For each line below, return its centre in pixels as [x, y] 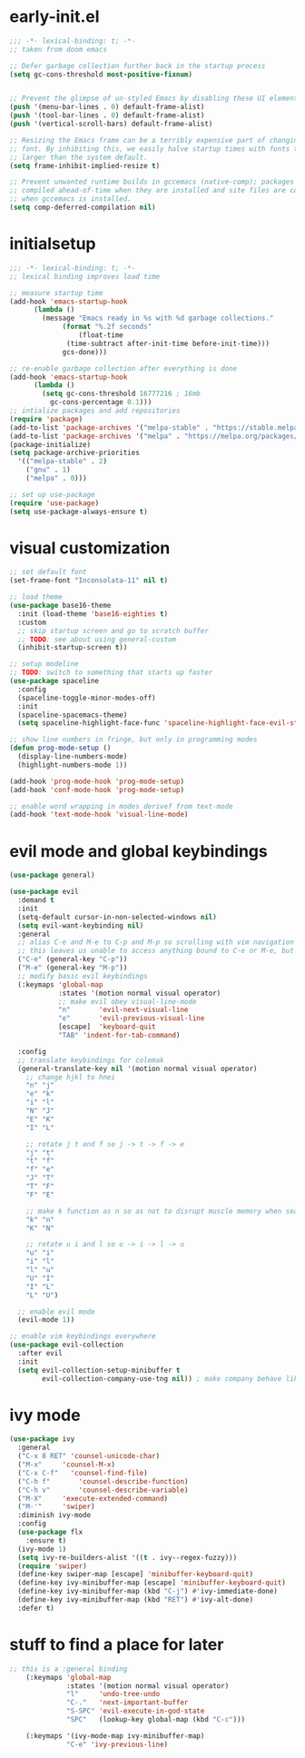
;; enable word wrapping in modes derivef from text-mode [121, 806]
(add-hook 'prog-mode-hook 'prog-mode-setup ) [97, 781]
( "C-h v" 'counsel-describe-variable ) [103, 1490]
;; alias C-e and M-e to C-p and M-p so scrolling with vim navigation [156, 942]
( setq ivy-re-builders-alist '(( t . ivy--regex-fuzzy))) [128, 1557]
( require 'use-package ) [54, 503]
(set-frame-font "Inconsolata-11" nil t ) [89, 581]
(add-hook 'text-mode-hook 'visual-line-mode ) [99, 815]
